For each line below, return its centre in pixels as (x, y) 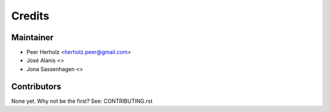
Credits (30, 16)
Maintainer (33, 37)
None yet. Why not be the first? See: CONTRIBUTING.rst (82, 101)
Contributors (36, 86)
